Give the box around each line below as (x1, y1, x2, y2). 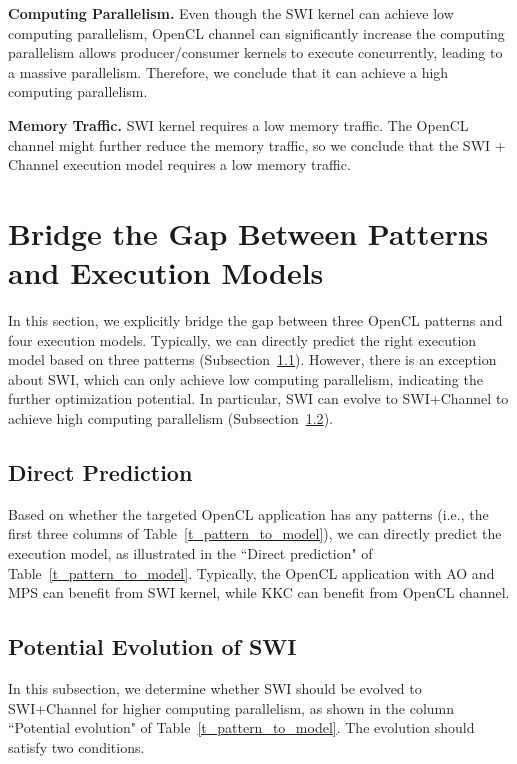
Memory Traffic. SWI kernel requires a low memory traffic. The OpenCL (8, 114, 469, 135)
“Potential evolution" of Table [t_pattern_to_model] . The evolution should (8, 717, 475, 738)
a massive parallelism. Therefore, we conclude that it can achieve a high (8, 61, 449, 82)
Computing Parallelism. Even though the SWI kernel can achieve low (8, 3, 454, 23)
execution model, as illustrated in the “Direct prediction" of (8, 543, 373, 564)
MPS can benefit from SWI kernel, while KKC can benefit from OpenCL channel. (8, 582, 510, 603)
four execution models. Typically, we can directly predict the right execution (8, 329, 477, 350)
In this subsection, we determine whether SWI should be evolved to (8, 678, 422, 698)
